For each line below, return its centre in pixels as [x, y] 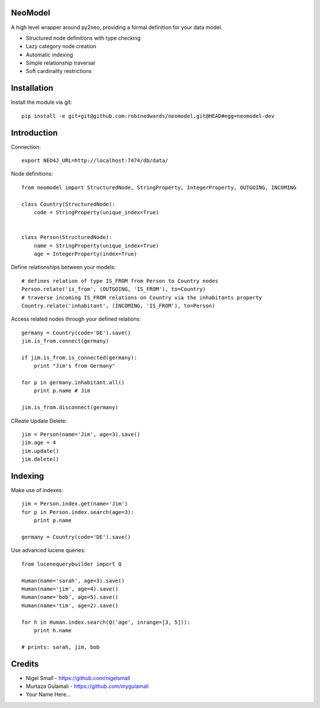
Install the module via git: [41, 102]
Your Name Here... [48, 694]
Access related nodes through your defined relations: [76, 319]
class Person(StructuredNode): [67, 237]
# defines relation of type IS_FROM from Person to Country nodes [120, 281]
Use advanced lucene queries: [48, 550]
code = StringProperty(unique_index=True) [96, 213]
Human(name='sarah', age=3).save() [73, 581]
